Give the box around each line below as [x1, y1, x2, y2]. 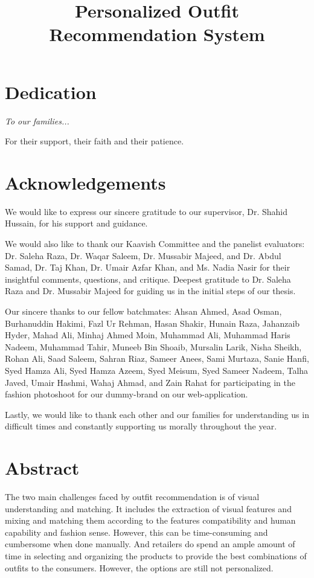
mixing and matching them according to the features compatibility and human [5, 514, 296, 527]
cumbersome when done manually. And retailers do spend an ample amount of [5, 538, 295, 550]
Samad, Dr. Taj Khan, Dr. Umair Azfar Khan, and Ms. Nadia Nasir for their [5, 261, 290, 274]
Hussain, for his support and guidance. [5, 217, 148, 230]
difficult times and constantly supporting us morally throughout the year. [5, 420, 277, 432]
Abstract [5, 455, 80, 480]
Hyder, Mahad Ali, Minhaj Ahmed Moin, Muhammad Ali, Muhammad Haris [5, 329, 290, 341]
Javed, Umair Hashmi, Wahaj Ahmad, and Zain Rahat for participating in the [5, 376, 295, 388]
